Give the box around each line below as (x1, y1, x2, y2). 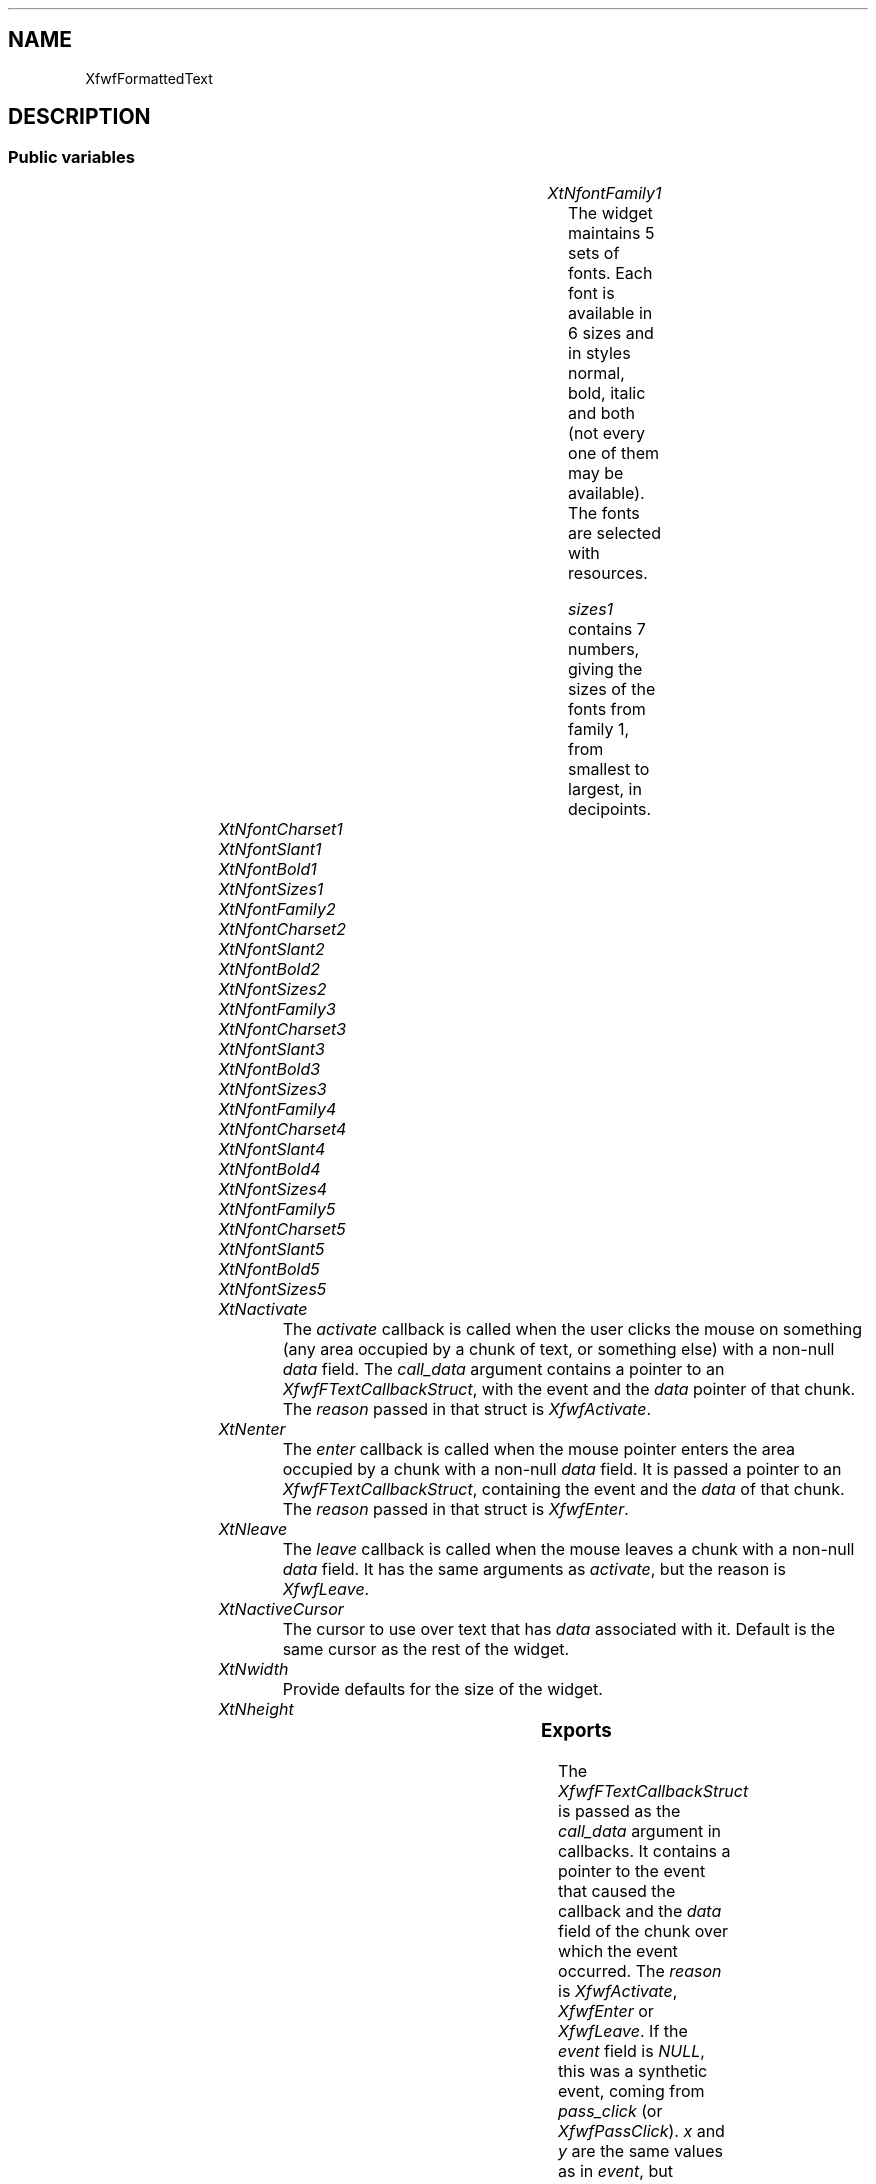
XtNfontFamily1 (547, 183, 662, 204)
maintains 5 (568, 223, 655, 244)
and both (568, 403, 635, 424)
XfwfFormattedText (85, 69, 213, 87)
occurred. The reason (558, 1960, 722, 1981)
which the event (558, 1940, 678, 1961)
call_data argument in (558, 1820, 721, 1841)
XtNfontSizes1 (218, 879, 324, 900)
